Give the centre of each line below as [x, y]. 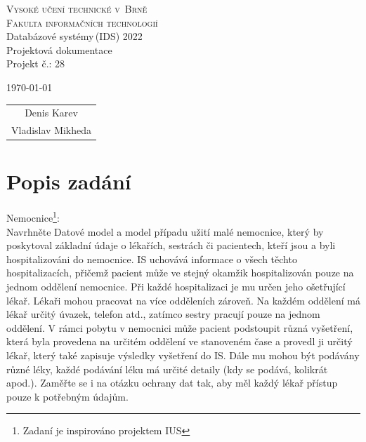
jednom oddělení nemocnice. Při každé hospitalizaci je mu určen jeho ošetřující [176, 286]
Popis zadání [69, 181]
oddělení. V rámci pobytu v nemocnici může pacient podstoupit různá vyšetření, [180, 327]
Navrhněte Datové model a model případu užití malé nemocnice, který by [165, 231]
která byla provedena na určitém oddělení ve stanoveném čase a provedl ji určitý [179, 341]
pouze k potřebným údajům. [67, 396]
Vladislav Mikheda [52, 130]
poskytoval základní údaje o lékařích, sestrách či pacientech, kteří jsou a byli [171, 245]
